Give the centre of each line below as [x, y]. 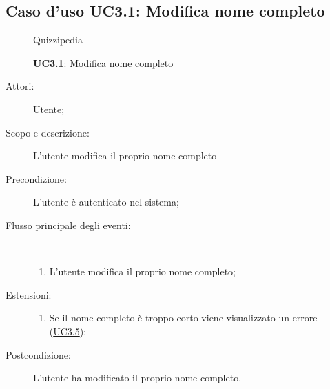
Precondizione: [36, 178]
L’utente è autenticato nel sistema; [106, 202]
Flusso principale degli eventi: [68, 225]
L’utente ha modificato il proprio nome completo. [137, 378]
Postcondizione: [38, 354]
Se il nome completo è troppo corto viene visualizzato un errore [183, 318]
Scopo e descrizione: [48, 132]
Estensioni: [29, 294]
